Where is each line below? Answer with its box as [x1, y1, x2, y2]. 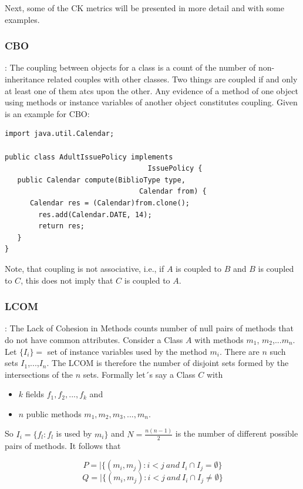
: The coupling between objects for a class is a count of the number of [5, 61, 256, 74]
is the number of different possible [175, 427, 298, 440]
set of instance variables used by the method [47, 345, 207, 357]
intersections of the [5, 368, 73, 380]
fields [25, 388, 44, 400]
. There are [220, 345, 260, 357]
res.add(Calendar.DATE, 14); [38, 210, 152, 219]
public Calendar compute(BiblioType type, [17, 175, 186, 184]
